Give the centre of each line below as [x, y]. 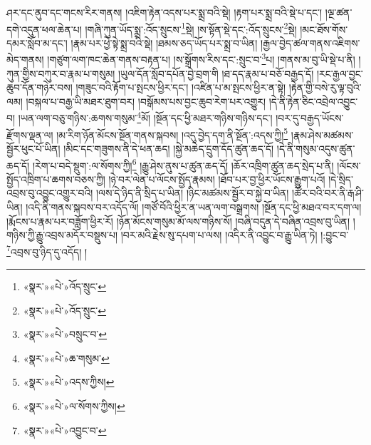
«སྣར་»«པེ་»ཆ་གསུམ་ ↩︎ [66, 358]
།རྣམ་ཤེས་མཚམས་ [322, 134]
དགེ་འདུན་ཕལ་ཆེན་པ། [44, 29]
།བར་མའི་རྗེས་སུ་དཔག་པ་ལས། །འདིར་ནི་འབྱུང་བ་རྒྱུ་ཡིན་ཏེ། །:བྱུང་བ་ [235, 235]
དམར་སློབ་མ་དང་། [37, 42]
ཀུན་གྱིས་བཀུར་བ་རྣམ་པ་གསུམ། [61, 73]
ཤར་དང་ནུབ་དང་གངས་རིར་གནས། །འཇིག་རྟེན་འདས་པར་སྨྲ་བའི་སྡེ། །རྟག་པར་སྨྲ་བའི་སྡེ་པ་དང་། [164, 12]
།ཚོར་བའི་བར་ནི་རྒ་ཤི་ [328, 193]
